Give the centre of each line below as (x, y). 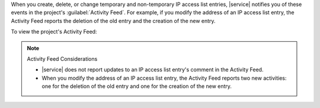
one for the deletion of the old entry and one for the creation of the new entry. (137, 86)
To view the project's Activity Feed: (54, 32)
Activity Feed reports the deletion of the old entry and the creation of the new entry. (113, 21)
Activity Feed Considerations (62, 58)
